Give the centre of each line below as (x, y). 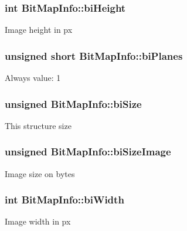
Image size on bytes (40, 173)
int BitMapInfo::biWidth (64, 200)
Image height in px (39, 30)
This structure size (38, 125)
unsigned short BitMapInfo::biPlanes (94, 55)
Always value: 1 (33, 78)
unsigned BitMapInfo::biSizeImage (88, 152)
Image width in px (38, 221)
